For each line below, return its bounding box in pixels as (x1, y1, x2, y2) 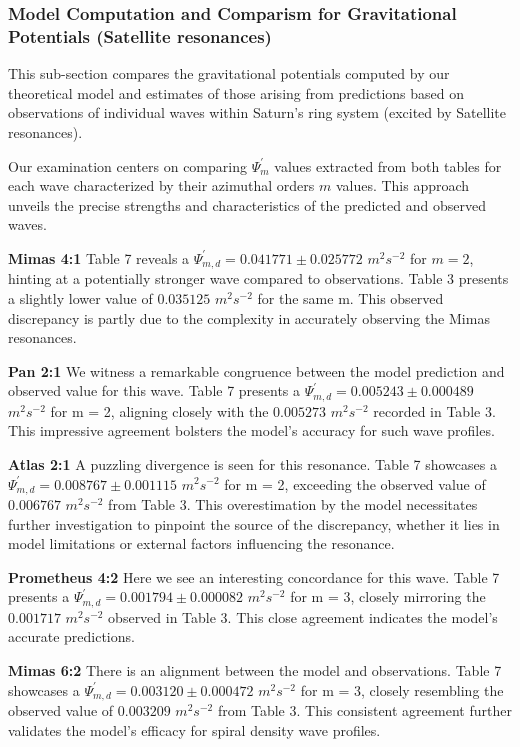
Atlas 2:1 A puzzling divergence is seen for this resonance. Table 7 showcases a (8, 453, 497, 474)
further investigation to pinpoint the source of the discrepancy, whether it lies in (8, 513, 500, 534)
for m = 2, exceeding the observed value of (224, 473, 486, 494)
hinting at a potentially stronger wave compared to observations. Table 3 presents (8, 268, 509, 289)
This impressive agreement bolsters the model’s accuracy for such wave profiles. (8, 420, 495, 441)
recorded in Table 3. (373, 400, 496, 421)
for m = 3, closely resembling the (300, 679, 504, 700)
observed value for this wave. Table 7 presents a (8, 380, 301, 401)
